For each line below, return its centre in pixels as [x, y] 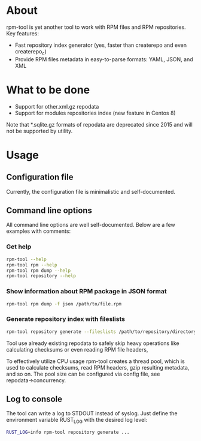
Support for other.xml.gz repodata [57, 106]
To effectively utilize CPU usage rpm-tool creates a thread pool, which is [96, 361]
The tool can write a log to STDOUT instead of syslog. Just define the [92, 413]
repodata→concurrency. [36, 380]
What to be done [48, 90]
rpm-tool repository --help [41, 276]
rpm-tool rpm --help [32, 265]
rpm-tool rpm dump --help [38, 271]
